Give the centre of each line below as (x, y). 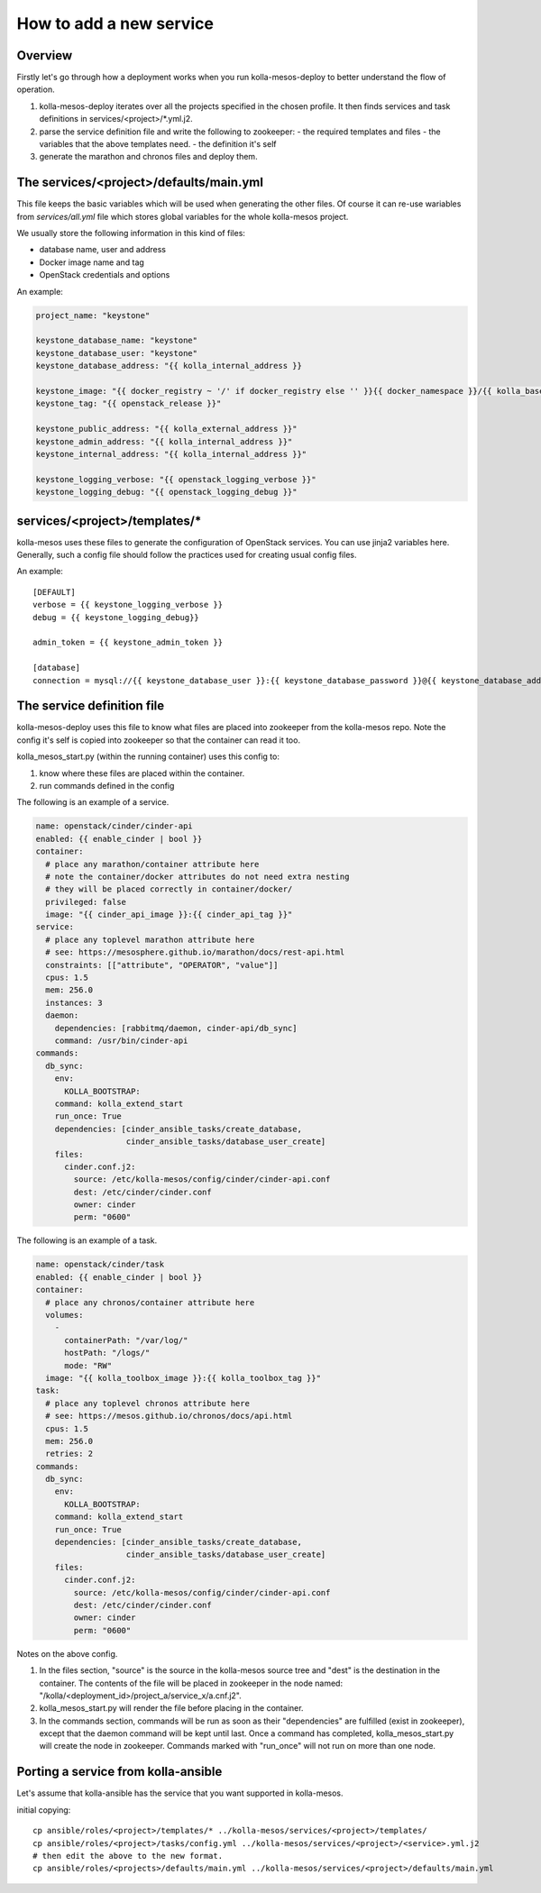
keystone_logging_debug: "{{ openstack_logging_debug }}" (166, 492)
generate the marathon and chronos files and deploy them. (148, 157)
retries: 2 (69, 1454)
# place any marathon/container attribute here (152, 864)
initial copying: (44, 1810)
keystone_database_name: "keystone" (117, 341)
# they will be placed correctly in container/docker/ (169, 889)
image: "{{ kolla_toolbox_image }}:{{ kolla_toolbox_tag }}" (183, 1378)
